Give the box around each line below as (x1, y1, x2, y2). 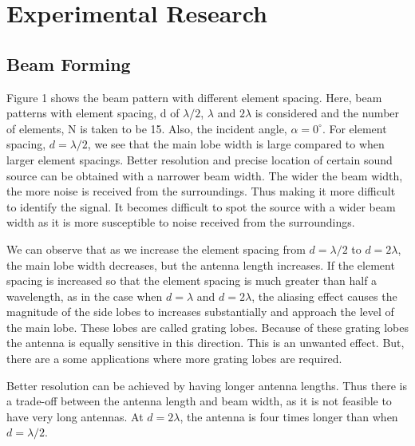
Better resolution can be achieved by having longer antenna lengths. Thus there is (6, 377, 407, 393)
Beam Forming (6, 51, 131, 76)
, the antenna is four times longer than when (180, 408, 398, 424)
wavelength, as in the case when (6, 287, 163, 304)
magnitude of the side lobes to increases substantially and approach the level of (6, 303, 394, 320)
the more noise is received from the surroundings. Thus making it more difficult (6, 183, 396, 199)
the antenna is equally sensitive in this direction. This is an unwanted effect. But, (6, 334, 405, 351)
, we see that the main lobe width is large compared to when (87, 136, 385, 152)
